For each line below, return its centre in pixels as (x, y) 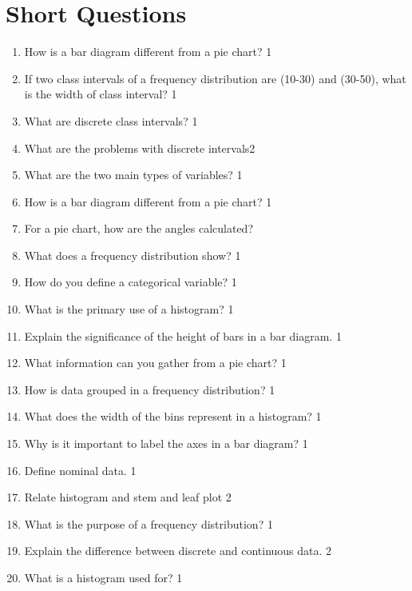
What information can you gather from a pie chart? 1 (155, 363)
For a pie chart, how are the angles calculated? (139, 228)
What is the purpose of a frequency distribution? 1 (149, 523)
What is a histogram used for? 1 (103, 577)
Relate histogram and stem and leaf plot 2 (128, 497)
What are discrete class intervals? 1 (111, 120)
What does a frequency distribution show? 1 (133, 255)
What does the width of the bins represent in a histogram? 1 (173, 416)
